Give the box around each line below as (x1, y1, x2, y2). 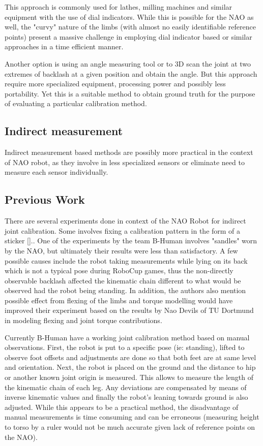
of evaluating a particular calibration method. (5, 98, 147, 109)
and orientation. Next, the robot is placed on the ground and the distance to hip (5, 362, 256, 372)
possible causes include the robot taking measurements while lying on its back (5, 255, 248, 266)
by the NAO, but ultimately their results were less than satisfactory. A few (5, 245, 238, 256)
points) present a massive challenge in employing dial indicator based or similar (5, 31, 252, 42)
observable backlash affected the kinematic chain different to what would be (5, 275, 241, 285)
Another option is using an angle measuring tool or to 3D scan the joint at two (5, 58, 251, 69)
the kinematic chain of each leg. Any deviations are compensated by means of (5, 381, 247, 392)
